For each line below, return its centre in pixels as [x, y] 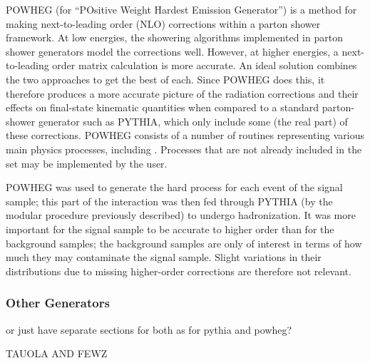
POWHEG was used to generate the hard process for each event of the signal [174, 187]
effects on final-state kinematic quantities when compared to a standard [163, 107]
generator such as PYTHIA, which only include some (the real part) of [193, 121]
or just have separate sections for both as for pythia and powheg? [149, 329]
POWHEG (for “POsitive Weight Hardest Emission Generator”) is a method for [181, 9]
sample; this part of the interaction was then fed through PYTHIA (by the [169, 201]
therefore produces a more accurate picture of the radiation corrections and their [182, 93]
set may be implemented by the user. [87, 163]
